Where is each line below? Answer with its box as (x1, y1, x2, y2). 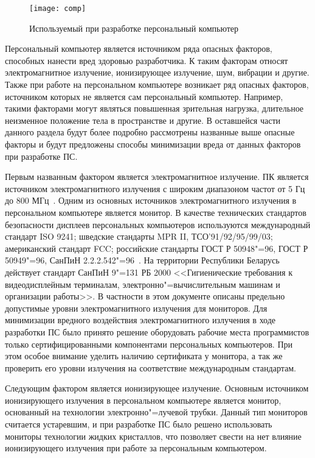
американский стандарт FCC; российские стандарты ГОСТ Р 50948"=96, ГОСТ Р (5, 242, 308, 254)
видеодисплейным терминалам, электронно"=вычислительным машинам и (5, 277, 280, 290)
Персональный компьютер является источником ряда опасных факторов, (5, 42, 272, 55)
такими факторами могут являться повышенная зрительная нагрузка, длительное (5, 102, 304, 115)
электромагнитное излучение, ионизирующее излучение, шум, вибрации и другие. (5, 66, 310, 79)
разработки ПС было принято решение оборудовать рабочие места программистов (5, 325, 310, 338)
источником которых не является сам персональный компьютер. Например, (5, 90, 283, 102)
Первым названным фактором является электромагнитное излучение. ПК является (5, 170, 309, 183)
